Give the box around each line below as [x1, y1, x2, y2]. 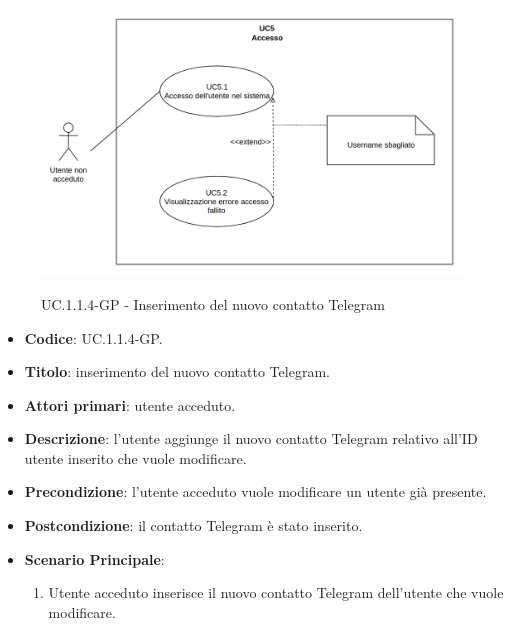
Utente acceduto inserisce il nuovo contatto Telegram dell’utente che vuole [48, 582, 504, 603]
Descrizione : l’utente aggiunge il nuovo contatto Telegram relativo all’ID [24, 428, 478, 449]
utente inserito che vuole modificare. [24, 447, 247, 468]
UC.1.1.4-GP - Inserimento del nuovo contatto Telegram [41, 293, 385, 314]
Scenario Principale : [24, 548, 165, 569]
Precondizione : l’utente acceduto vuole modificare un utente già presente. [24, 481, 487, 502]
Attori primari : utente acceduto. [24, 394, 236, 415]
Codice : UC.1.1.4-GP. [24, 327, 163, 348]
